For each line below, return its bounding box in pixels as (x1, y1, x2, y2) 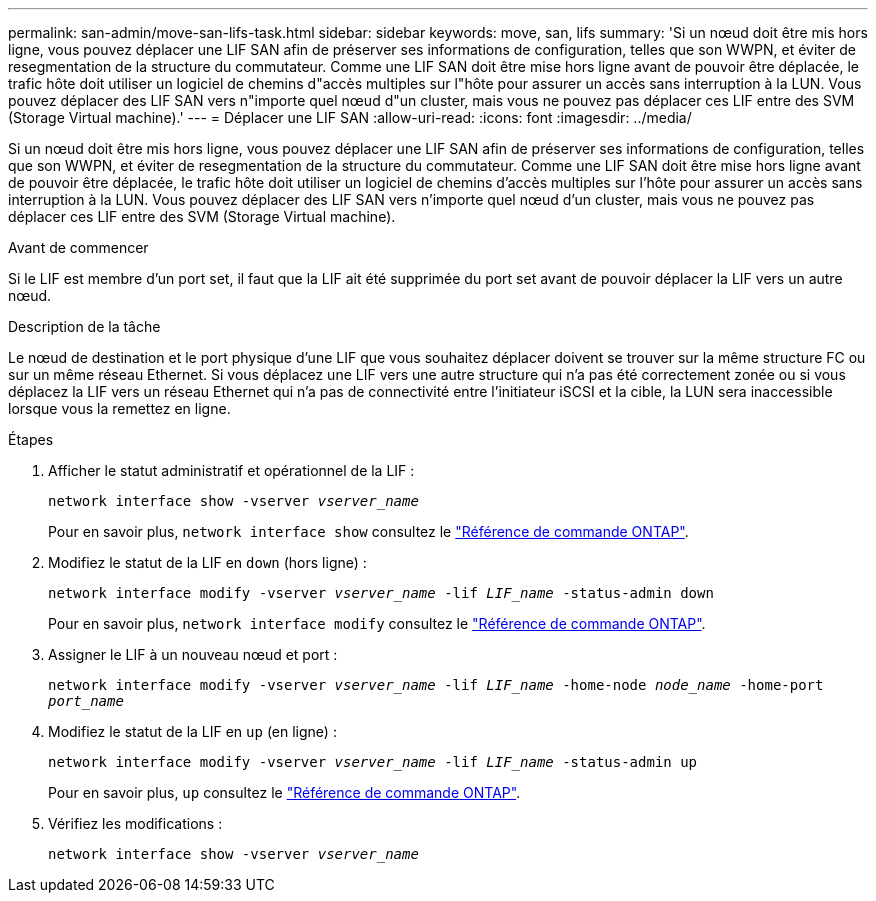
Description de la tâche (8, 318, 161, 335)
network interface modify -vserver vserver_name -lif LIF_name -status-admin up (48, 754, 698, 770)
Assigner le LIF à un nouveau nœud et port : (48, 646, 338, 663)
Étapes (8, 431, 54, 448)
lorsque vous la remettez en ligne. (8, 400, 231, 417)
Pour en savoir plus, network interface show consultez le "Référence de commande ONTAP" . (48, 523, 689, 540)
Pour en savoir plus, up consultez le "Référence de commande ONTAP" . (48, 784, 521, 801)
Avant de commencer (8, 239, 149, 256)
